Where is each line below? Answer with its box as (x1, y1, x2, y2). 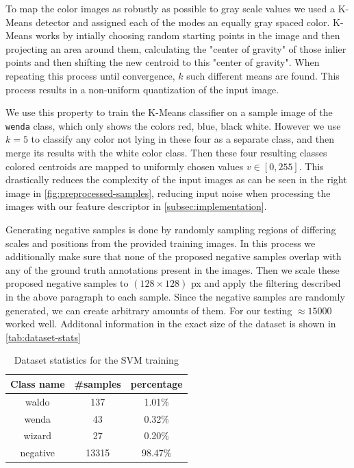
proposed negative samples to (5, 276, 129, 290)
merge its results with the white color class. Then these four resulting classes (5, 145, 327, 159)
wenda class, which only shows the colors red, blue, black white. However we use (5, 118, 341, 132)
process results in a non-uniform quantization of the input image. (5, 82, 279, 96)
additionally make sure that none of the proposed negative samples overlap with (5, 249, 342, 264)
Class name (10, 376, 65, 390)
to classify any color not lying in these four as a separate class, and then (31, 132, 335, 146)
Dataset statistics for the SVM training (14, 353, 179, 367)
